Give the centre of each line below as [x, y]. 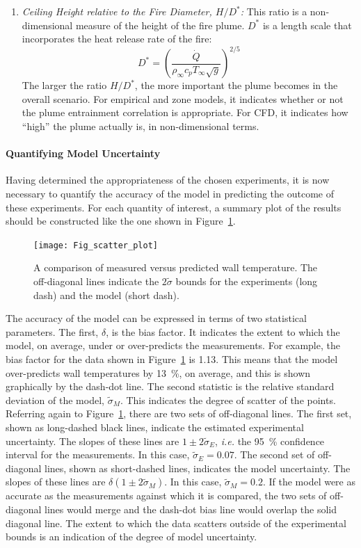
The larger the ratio [64, 85]
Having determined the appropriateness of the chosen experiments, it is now [168, 180]
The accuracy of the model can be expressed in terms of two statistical [156, 318]
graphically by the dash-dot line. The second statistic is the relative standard [170, 386]
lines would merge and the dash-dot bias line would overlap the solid [191, 509]
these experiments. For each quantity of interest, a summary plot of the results [174, 207]
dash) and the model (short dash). [106, 295]
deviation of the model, [55, 400]
